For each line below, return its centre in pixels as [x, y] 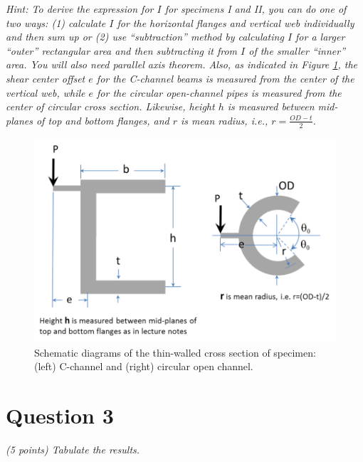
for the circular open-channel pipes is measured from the [219, 92]
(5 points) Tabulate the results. [73, 450]
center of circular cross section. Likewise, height [110, 106]
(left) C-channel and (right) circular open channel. [144, 366]
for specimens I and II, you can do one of [256, 9]
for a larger [320, 37]
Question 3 [60, 415]
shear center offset [46, 78]
